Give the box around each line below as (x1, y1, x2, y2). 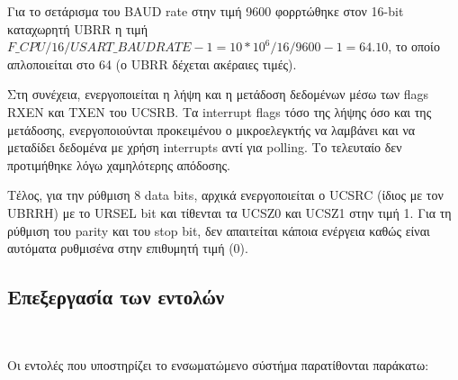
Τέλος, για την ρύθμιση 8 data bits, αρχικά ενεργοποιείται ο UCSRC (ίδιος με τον (7, 185, 444, 204)
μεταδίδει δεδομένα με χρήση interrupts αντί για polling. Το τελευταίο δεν (7, 138, 402, 157)
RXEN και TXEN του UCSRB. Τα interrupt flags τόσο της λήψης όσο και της (7, 102, 432, 121)
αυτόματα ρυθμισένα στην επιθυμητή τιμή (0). (7, 239, 248, 258)
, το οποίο (388, 37, 440, 56)
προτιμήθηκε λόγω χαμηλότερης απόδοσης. (7, 155, 230, 174)
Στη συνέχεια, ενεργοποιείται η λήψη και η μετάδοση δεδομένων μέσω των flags (7, 85, 429, 104)
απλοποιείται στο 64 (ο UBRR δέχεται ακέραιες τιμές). (7, 54, 297, 73)
